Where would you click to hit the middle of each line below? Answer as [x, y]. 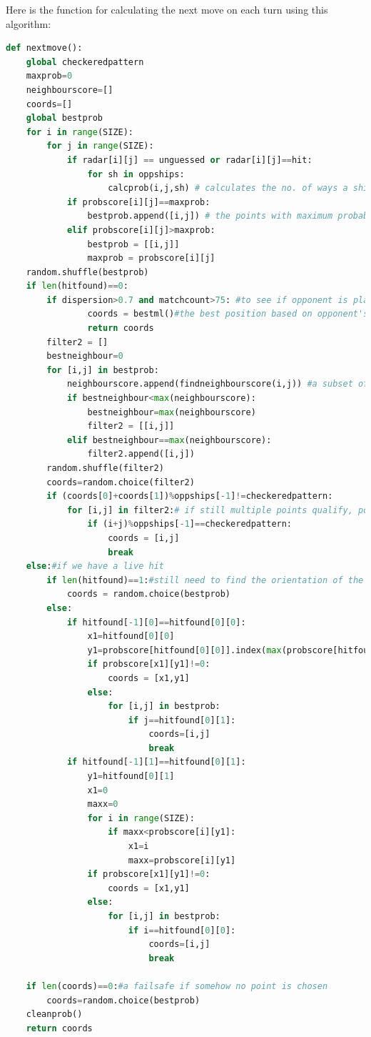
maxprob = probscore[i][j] [151, 258]
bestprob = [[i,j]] [133, 244]
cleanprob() [54, 1014]
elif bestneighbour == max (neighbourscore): [169, 440]
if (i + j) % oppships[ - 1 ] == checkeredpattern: [190, 524]
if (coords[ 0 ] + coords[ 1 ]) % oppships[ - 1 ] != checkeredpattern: [190, 496]
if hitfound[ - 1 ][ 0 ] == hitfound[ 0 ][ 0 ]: [156, 622]
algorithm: [29, 23]
